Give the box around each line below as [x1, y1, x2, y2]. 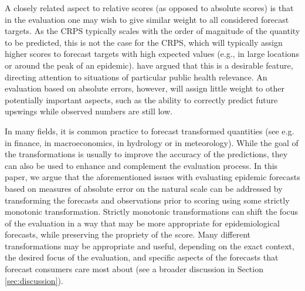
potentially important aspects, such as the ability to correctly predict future [5, 93, 278, 106]
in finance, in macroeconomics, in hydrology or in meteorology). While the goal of [5, 136, 299, 148]
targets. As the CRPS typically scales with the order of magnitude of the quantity [5, 25, 300, 37]
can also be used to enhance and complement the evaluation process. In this [5, 159, 278, 171]
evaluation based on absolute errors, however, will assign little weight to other [5, 82, 284, 94]
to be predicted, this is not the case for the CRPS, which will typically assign [5, 36, 283, 48]
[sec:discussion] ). [5, 274, 63, 286]
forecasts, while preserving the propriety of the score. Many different [5, 228, 251, 241]
